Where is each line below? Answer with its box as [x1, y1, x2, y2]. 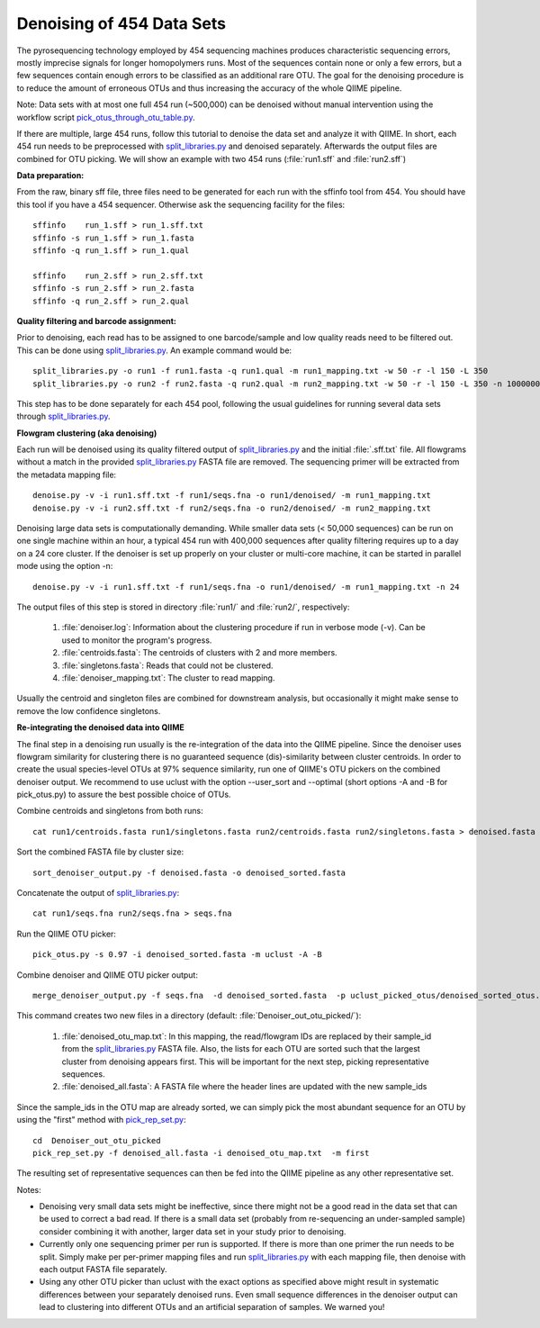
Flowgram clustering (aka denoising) [16, 428, 157, 438]
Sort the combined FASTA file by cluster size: [16, 846, 184, 857]
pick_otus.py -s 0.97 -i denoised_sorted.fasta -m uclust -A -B [32, 950, 323, 960]
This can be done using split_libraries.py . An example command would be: [16, 345, 292, 356]
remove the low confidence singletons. [16, 705, 161, 716]
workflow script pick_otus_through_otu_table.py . [16, 112, 195, 122]
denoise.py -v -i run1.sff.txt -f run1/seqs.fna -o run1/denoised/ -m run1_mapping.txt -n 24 [32, 582, 460, 592]
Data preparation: [16, 170, 85, 181]
